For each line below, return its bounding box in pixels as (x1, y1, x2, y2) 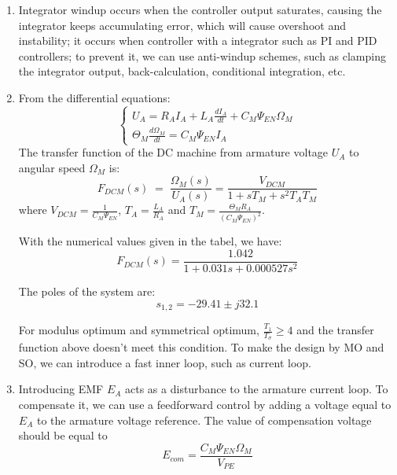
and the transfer (296, 322, 374, 338)
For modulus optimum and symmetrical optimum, (18, 322, 259, 338)
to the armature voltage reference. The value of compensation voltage (36, 411, 372, 428)
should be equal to (18, 427, 108, 444)
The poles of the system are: (18, 283, 156, 299)
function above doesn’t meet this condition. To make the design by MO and (18, 339, 384, 355)
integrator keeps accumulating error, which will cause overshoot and (18, 17, 346, 33)
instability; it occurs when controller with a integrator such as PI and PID (18, 32, 377, 49)
